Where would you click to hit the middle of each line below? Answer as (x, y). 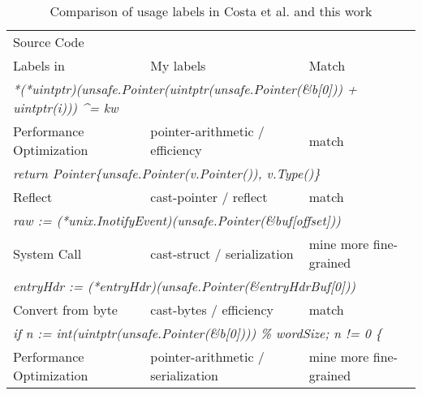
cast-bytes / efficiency (212, 309)
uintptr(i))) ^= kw (66, 107)
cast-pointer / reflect (209, 197)
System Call (47, 253)
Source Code (49, 42)
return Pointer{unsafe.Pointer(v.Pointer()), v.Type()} (167, 173)
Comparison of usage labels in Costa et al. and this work (211, 11)
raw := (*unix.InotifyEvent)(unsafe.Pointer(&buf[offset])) (177, 220)
